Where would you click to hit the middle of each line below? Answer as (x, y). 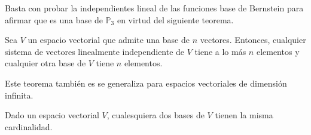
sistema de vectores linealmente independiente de (95, 51)
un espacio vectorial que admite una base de (109, 40)
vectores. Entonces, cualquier (253, 40)
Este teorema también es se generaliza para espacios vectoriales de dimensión (146, 83)
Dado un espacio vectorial (52, 115)
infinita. (19, 95)
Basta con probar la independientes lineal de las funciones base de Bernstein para (154, 8)
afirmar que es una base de (54, 19)
